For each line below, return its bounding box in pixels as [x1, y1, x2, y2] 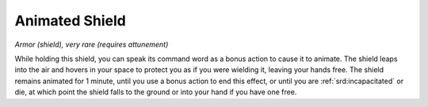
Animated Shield [14, 12, 126, 29]
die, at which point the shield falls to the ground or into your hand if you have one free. [14, 87, 297, 97]
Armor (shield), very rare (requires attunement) [14, 40, 169, 49]
